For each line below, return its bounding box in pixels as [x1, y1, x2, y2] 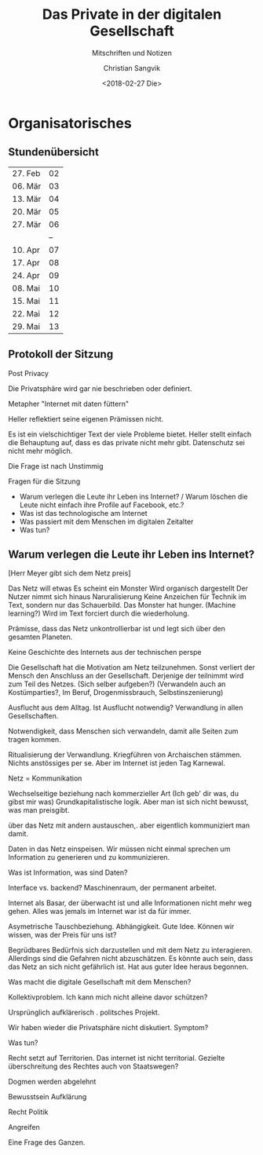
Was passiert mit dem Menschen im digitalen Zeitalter [19, 517, 194, 526]
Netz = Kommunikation [8, 773, 82, 783]
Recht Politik [8, 1107, 49, 1117]
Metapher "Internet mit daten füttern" [8, 399, 130, 408]
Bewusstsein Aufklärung [8, 1092, 87, 1102]
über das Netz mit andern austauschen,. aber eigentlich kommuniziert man [8, 821, 250, 830]
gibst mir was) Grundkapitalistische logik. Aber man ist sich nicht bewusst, [8, 797, 249, 806]
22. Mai [12, 308, 41, 319]
